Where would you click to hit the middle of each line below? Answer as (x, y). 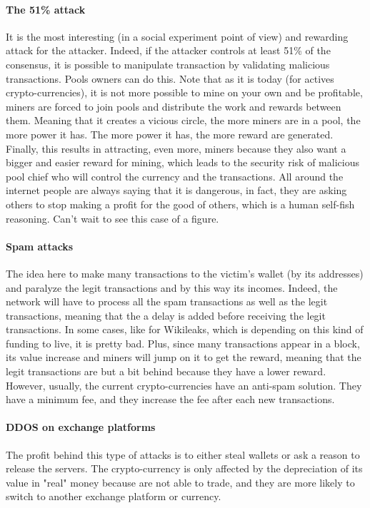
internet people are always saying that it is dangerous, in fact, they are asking (176, 190)
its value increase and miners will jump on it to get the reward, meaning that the (184, 357)
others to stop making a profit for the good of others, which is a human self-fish (180, 204)
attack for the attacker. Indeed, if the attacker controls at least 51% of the (168, 50)
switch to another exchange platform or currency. (114, 496)
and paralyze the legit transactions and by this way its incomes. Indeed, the (172, 287)
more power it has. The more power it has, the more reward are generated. (170, 134)
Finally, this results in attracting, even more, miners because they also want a (176, 148)
